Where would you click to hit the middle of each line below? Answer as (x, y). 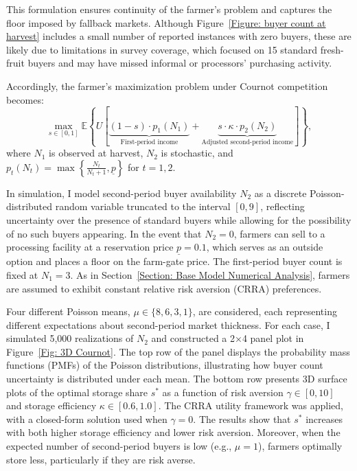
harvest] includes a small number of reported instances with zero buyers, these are (179, 36)
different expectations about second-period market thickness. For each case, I (168, 324)
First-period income (149, 142)
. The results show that (242, 418)
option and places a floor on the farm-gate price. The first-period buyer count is (174, 261)
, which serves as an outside (265, 247)
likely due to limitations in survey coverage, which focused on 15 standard (162, 49)
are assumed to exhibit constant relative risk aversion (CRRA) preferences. (164, 288)
